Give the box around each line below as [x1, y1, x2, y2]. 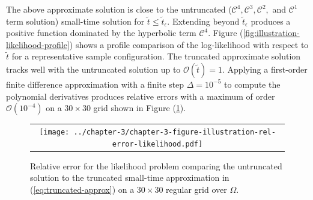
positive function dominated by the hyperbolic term [6, 26, 196, 39]
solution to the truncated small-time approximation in [30, 171, 229, 184]
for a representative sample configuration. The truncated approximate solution [11, 50, 301, 62]
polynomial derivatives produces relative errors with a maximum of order [6, 89, 275, 102]
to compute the [224, 77, 281, 90]
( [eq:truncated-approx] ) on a [30, 183, 135, 195]
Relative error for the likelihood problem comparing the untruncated [30, 159, 282, 172]
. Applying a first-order [222, 62, 308, 75]
